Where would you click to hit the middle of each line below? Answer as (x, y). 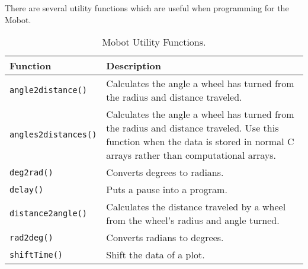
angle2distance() (48, 90)
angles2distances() (53, 135)
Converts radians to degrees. (165, 238)
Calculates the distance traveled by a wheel (196, 207)
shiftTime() (36, 254)
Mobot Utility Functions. (154, 42)
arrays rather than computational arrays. (191, 155)
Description (134, 66)
